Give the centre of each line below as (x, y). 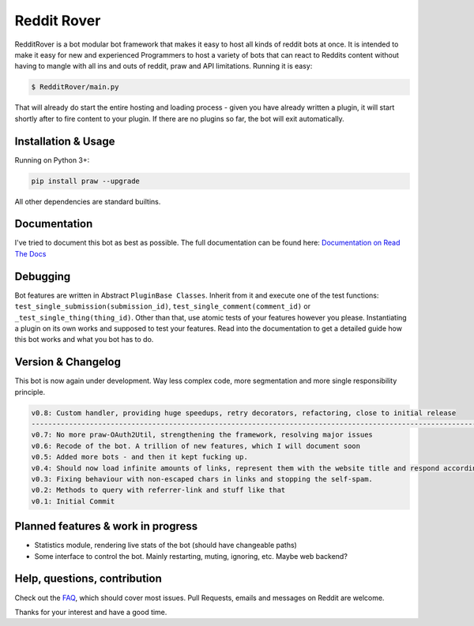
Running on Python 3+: (52, 160)
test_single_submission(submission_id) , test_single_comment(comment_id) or (163, 306)
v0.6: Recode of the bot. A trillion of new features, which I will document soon (196, 446)
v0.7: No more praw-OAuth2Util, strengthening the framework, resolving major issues (202, 435)
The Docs (30, 253)
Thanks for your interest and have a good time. (91, 612)
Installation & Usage (65, 141)
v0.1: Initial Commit (73, 501)
